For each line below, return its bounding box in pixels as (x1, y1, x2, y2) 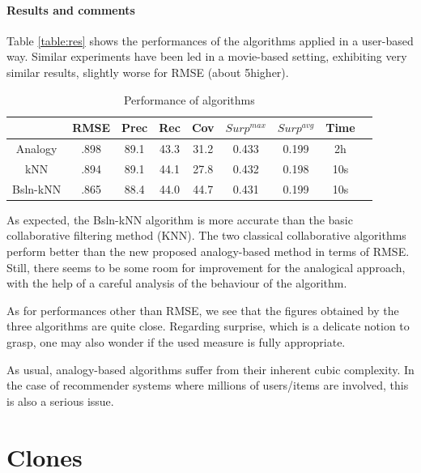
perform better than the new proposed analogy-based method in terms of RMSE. (6, 242, 410, 259)
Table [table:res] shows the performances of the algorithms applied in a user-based (6, 32, 414, 49)
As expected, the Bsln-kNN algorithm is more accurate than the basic (6, 211, 353, 228)
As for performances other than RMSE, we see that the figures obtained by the (6, 301, 399, 318)
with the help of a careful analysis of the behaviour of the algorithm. (6, 275, 347, 292)
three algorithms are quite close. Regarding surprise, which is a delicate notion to (6, 317, 410, 335)
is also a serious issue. (6, 392, 114, 409)
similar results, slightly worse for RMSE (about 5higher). (6, 63, 289, 80)
